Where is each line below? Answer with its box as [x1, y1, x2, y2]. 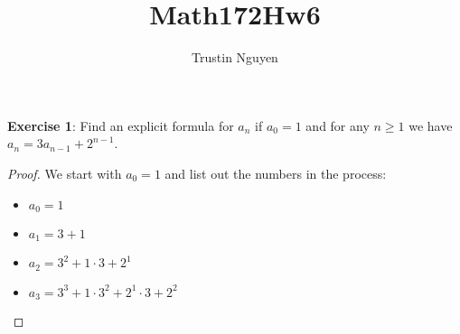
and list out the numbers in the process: [164, 163, 387, 182]
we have [408, 116, 453, 135]
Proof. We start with [7, 163, 122, 182]
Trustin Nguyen [192, 48, 278, 67]
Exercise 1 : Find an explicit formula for [7, 116, 234, 135]
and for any [305, 116, 370, 135]
